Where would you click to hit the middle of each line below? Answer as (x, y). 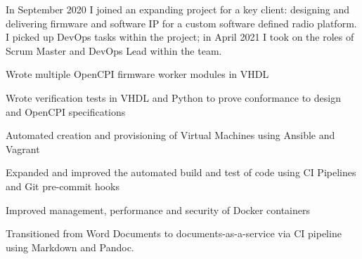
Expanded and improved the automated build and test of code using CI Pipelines (181, 172)
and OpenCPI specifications (66, 111)
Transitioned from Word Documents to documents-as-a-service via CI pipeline (174, 233)
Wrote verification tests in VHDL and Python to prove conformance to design (173, 97)
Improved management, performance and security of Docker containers (158, 210)
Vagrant (23, 148)
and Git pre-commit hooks (63, 186)
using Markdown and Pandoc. (70, 247)
